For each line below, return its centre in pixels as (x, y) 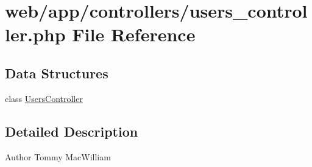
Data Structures (57, 73)
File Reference (134, 34)
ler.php (35, 34)
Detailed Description (72, 131)
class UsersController (44, 98)
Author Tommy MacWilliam (58, 156)
